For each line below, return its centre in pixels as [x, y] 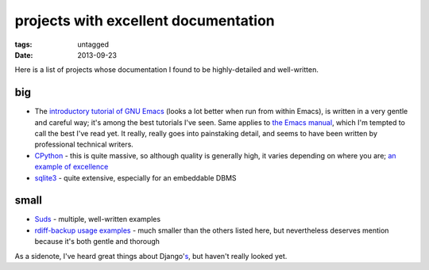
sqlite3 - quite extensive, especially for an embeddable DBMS [136, 177]
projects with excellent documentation [145, 21]
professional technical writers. [84, 145]
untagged [93, 44]
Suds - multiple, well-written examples [98, 219]
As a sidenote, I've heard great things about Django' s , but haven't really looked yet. [151, 256]
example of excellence [71, 167]
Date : [24, 55]
